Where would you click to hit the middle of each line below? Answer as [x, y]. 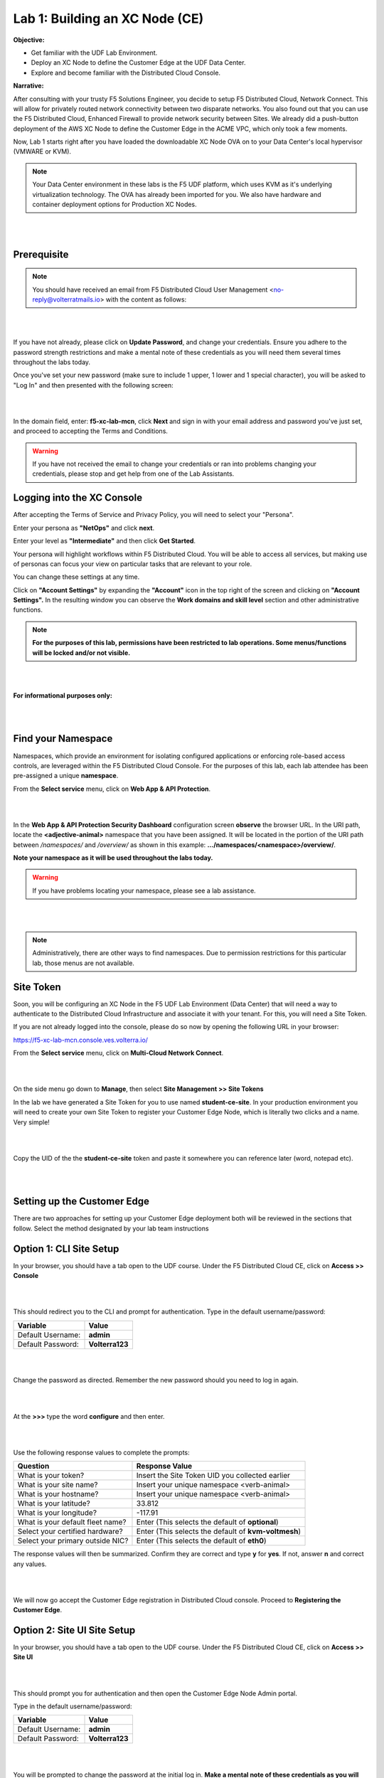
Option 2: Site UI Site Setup [74, 1630]
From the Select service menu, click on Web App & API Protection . [112, 789]
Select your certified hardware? [70, 1531]
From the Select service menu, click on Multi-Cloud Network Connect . [118, 1053]
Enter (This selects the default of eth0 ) [201, 1541]
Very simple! [31, 1122]
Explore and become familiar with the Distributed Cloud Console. [126, 73]
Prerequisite [41, 254]
